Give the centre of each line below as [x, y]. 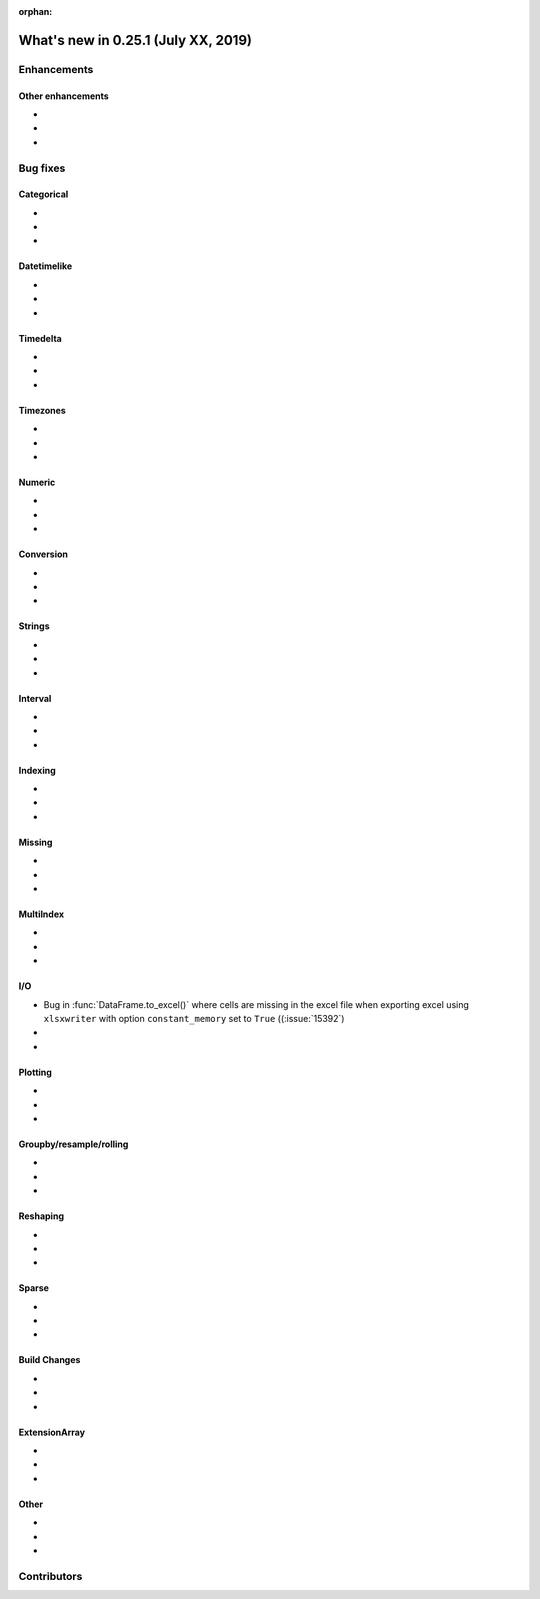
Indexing [37, 770]
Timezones [42, 410]
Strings [34, 626]
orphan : [35, 11]
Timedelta [40, 338]
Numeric [37, 482]
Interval [35, 698]
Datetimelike [45, 266]
